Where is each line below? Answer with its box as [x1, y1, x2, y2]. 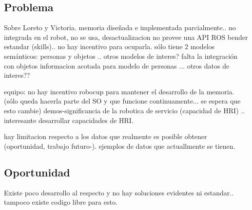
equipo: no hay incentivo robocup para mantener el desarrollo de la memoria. [4, 86, 234, 96]
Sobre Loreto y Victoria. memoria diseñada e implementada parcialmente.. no [4, 22, 236, 33]
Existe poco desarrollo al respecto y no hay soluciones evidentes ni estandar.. [4, 187, 234, 197]
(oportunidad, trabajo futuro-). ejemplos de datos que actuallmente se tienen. [4, 140, 235, 151]
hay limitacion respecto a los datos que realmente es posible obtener [4, 131, 207, 141]
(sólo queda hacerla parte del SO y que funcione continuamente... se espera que [4, 96, 241, 106]
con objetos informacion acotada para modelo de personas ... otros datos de [4, 60, 230, 70]
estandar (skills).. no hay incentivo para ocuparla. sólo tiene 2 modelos [4, 41, 215, 52]
